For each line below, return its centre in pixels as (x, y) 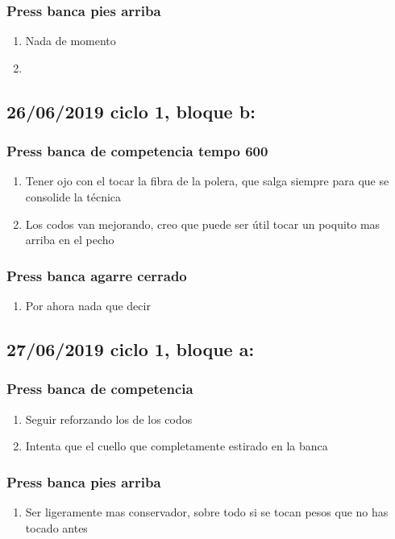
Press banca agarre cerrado (97, 275)
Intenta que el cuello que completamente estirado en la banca (177, 446)
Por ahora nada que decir (88, 305)
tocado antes (56, 527)
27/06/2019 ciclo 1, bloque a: (131, 348)
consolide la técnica (73, 197)
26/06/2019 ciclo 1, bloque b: (131, 111)
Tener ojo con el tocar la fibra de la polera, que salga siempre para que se (207, 181)
